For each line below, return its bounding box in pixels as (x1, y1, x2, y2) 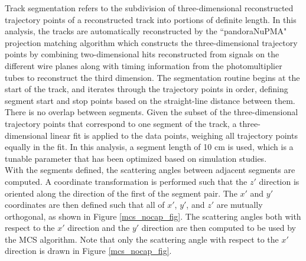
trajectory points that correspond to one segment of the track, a (5, 117, 237, 129)
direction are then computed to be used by (141, 221, 296, 234)
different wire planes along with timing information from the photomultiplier (5, 59, 282, 71)
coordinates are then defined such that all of (5, 198, 165, 211)
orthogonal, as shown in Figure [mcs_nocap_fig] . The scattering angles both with (5, 210, 301, 222)
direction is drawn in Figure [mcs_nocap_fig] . (5, 244, 172, 257)
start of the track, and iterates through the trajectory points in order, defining (5, 83, 288, 95)
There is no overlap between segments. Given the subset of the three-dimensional (5, 106, 298, 118)
